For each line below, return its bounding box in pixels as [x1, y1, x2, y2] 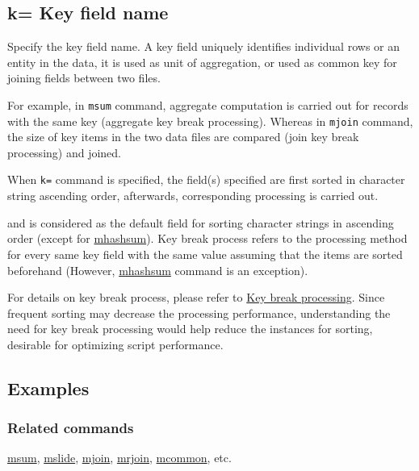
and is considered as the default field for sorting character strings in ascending [7, 214, 394, 231]
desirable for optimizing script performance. [7, 336, 224, 352]
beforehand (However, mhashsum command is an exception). [7, 261, 308, 278]
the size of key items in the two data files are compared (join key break [7, 128, 359, 145]
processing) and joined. [7, 144, 121, 160]
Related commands [7, 418, 134, 438]
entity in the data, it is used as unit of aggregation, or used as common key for [7, 53, 397, 70]
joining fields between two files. [7, 69, 161, 86]
